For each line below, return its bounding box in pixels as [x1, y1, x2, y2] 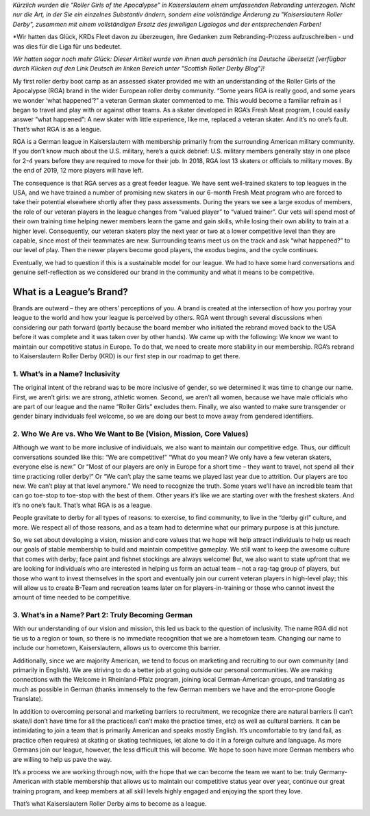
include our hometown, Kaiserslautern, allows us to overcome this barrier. [12, 644, 221, 652]
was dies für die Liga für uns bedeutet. [12, 42, 123, 51]
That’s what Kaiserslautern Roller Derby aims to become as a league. [12, 800, 207, 808]
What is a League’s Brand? [12, 286, 128, 297]
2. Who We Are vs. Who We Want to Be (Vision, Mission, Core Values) [12, 429, 249, 438]
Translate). [12, 695, 43, 703]
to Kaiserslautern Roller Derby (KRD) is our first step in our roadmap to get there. [12, 352, 241, 360]
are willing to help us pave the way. [12, 755, 112, 763]
